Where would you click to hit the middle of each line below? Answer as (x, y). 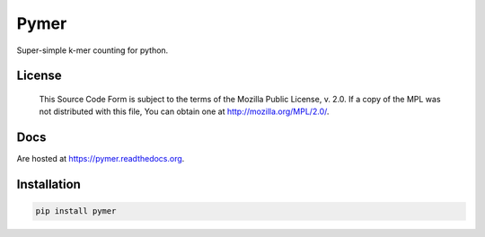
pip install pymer (76, 211)
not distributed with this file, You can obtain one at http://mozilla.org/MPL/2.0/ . (184, 111)
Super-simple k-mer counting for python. (93, 50)
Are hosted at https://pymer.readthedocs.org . (101, 159)
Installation (48, 184)
